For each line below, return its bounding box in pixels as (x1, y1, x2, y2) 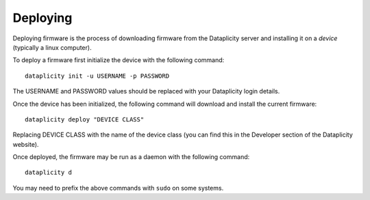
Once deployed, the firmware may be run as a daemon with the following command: (12, 153, 250, 161)
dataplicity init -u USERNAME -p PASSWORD (25, 72, 170, 80)
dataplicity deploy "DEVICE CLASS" (25, 115, 145, 123)
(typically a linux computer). (12, 43, 92, 51)
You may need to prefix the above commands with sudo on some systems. (12, 184, 224, 192)
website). (12, 140, 39, 148)
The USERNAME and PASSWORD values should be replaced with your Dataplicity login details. (12, 87, 280, 96)
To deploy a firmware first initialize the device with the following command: (12, 56, 225, 64)
